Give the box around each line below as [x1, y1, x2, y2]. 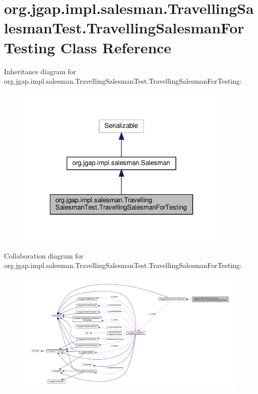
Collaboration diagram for [4, 250, 84, 261]
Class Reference [60, 37, 171, 57]
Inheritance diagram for [4, 66, 76, 76]
